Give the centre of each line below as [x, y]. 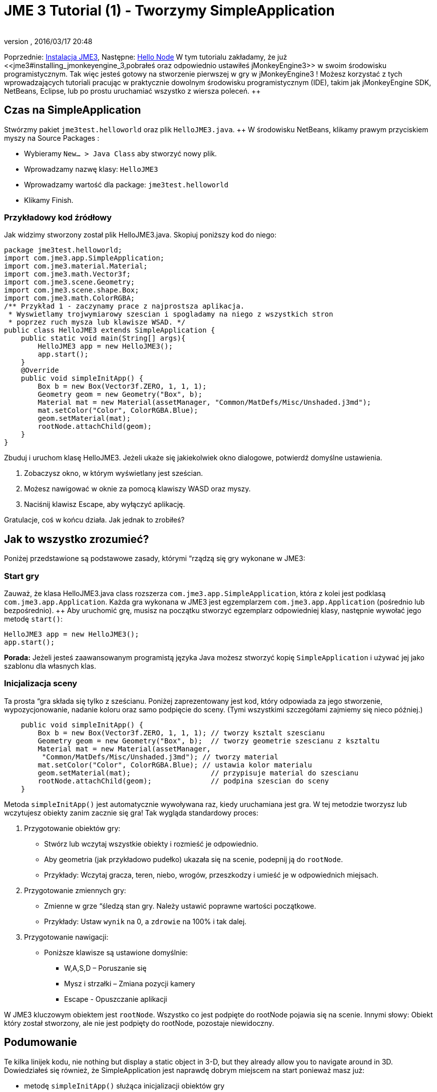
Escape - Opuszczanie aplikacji [116, 999]
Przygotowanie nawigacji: [66, 937]
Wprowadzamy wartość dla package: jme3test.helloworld [126, 184]
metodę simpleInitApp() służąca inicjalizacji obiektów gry [124, 1085]
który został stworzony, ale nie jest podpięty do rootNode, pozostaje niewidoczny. [139, 1023]
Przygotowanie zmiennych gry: [75, 890]
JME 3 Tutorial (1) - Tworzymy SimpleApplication [169, 11]
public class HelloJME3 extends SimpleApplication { [110, 330]
